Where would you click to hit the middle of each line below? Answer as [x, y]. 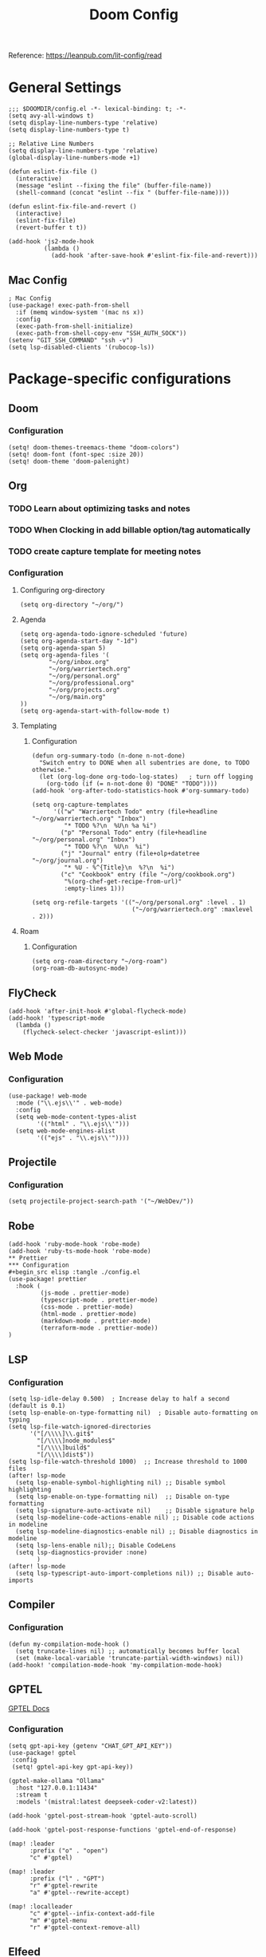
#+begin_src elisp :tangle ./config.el [74, 1272]
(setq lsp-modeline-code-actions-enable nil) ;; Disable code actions [135, 1517]
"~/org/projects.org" [85, 690]
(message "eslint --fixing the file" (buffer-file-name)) [114, 186]
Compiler [32, 1605]
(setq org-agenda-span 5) [63, 648]
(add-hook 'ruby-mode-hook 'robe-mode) [74, 1244]
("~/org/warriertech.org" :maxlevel [192, 910]
